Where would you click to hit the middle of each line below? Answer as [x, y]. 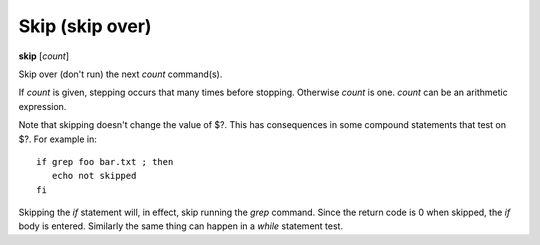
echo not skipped [94, 176]
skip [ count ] [44, 56]
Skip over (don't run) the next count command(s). [120, 74]
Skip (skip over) [85, 26]
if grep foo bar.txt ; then [105, 161]
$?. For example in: [57, 139]
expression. [42, 106]
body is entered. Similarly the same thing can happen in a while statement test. [181, 226]
